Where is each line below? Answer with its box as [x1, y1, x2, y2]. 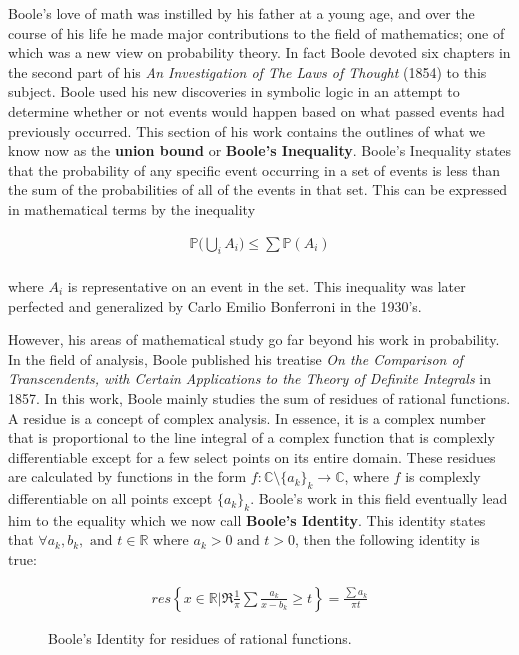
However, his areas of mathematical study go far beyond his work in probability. [8, 329, 500, 350]
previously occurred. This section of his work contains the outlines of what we [8, 120, 485, 141]
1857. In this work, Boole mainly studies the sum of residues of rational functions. [8, 387, 511, 408]
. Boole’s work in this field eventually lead [250, 488, 508, 509]
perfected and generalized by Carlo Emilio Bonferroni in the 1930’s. [8, 295, 422, 316]
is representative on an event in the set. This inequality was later [67, 275, 466, 296]
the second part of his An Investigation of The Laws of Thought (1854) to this [8, 61, 487, 82]
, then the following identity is [295, 529, 480, 550]
